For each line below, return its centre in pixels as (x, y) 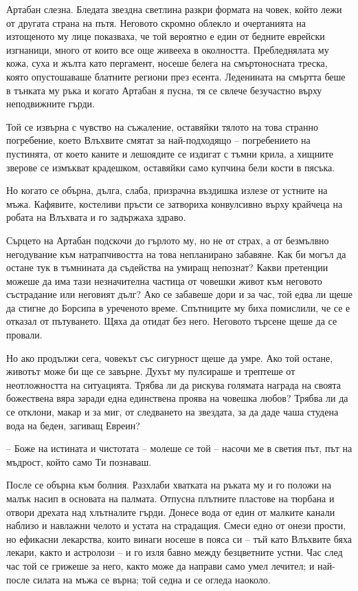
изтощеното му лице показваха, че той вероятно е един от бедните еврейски (166, 36)
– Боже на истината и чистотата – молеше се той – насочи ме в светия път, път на (179, 448)
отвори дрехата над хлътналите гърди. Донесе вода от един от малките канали (171, 512)
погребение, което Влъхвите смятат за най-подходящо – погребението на (158, 140)
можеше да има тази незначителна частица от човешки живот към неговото (164, 280)
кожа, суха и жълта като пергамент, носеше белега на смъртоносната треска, (167, 63)
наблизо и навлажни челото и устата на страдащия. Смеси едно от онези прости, (176, 525)
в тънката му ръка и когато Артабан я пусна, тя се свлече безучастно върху (164, 90)
